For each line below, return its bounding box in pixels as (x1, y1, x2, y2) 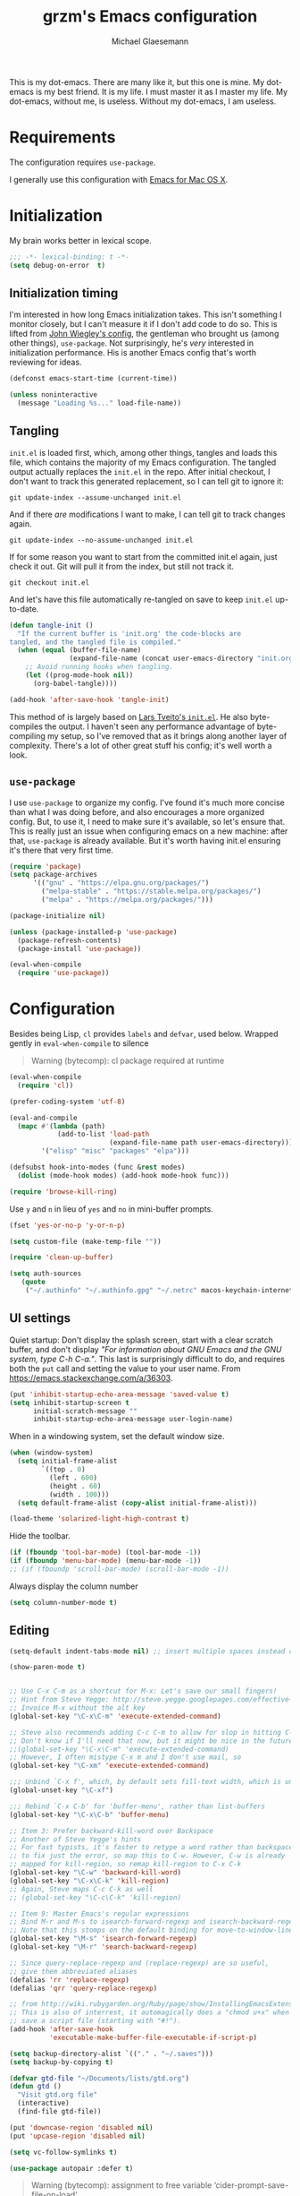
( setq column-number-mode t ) (9, 1598, 118, 1607)
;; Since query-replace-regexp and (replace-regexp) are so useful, (9, 1959, 270, 1968)
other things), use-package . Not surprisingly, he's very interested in (9, 338, 254, 348)
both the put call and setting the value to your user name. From (9, 1363, 241, 1374)
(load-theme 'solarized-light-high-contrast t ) (9, 1514, 190, 1523)
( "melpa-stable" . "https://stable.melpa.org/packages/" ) (41, 887, 262, 896)
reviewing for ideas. (9, 356, 82, 368)
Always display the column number (9, 1581, 138, 1591)
